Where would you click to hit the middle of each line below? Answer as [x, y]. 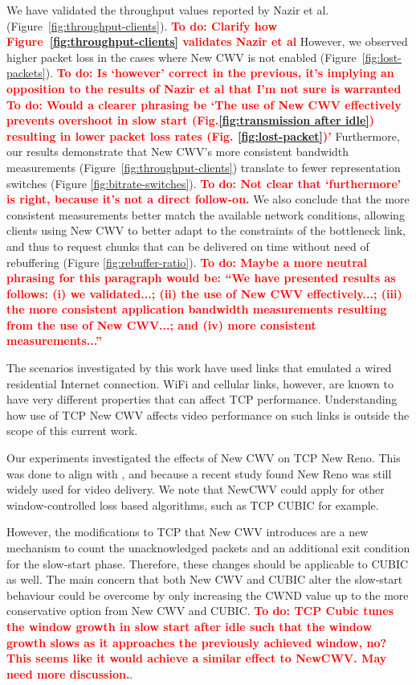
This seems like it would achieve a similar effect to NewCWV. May [197, 658]
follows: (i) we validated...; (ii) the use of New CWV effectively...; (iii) [204, 293]
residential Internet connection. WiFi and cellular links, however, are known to [200, 383]
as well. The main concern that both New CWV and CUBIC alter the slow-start [205, 579]
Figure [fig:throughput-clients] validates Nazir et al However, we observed [207, 41]
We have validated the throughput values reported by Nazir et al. [168, 10]
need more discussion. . [70, 673]
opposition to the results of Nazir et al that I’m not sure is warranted [204, 88]
